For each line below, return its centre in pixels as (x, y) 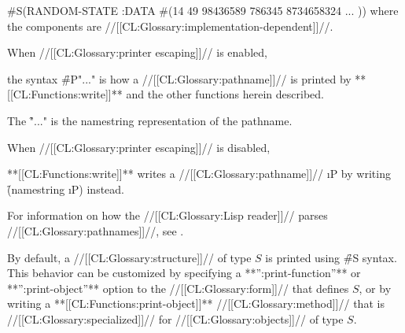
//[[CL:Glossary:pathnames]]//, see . (96, 230)
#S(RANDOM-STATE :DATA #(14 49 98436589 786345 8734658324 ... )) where (203, 10)
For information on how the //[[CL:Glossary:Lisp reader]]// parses (168, 215)
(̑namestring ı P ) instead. (66, 189)
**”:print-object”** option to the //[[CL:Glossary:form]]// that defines (178, 288)
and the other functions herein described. (225, 94)
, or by (375, 288)
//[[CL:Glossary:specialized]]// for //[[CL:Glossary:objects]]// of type (175, 318)
